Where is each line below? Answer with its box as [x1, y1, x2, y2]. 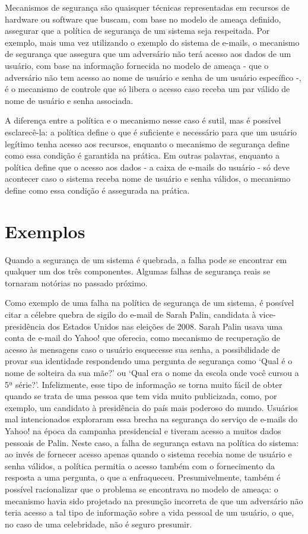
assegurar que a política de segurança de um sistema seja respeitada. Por [5, 24, 270, 37]
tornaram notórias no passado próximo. [5, 276, 148, 289]
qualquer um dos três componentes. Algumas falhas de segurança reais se [5, 265, 271, 277]
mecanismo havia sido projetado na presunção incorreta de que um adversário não [5, 494, 303, 507]
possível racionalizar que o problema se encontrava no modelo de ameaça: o [5, 482, 278, 495]
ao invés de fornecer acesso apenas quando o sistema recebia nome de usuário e [5, 448, 292, 460]
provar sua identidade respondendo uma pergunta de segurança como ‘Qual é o [5, 355, 293, 367]
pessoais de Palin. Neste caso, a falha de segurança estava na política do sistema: [5, 436, 299, 448]
